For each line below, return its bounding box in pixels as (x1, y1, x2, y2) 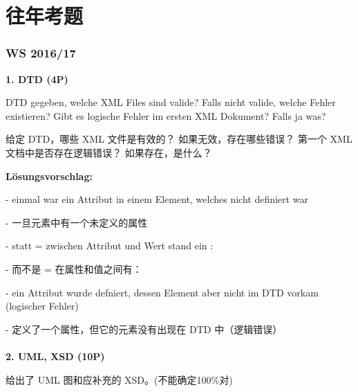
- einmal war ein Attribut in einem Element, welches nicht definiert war (6, 192, 308, 206)
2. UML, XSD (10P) (6, 348, 105, 363)
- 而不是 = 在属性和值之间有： (6, 261, 142, 276)
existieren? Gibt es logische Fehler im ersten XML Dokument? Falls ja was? (6, 108, 326, 123)
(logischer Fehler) (6, 299, 79, 313)
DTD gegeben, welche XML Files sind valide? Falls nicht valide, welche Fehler (6, 95, 336, 109)
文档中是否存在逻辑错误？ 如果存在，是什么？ (6, 145, 212, 159)
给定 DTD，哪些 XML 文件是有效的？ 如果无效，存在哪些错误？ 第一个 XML (6, 132, 352, 146)
